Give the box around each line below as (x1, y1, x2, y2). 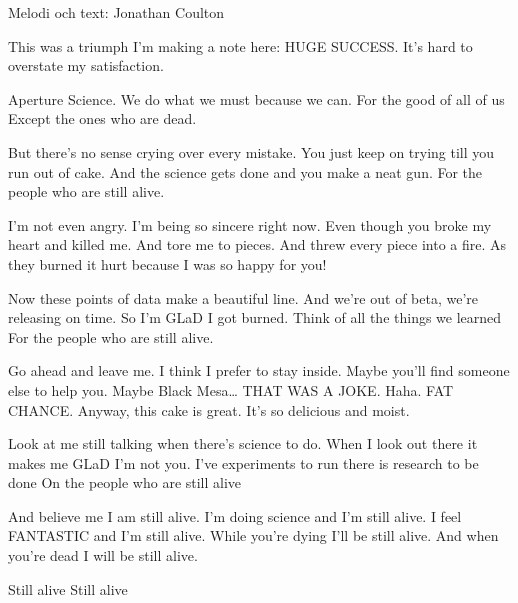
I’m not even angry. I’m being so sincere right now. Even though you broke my (8, 214, 492, 235)
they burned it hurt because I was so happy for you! (8, 253, 327, 274)
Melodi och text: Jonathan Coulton (8, 2, 225, 22)
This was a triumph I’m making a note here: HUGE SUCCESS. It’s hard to (8, 35, 473, 56)
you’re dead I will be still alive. (8, 545, 198, 566)
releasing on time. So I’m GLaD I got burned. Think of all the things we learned (8, 307, 502, 328)
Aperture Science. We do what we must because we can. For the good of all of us (8, 88, 505, 109)
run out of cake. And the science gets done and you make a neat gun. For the (8, 161, 483, 182)
